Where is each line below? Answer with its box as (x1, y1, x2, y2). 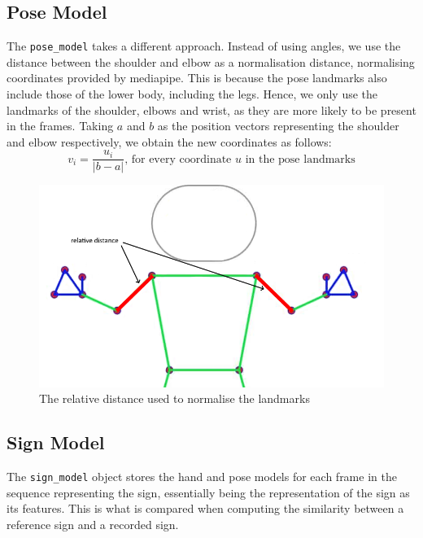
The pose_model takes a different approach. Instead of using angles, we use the (7, 37, 401, 55)
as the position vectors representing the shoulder (157, 117, 399, 134)
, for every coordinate (124, 153, 232, 165)
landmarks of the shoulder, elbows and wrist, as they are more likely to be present (7, 101, 416, 118)
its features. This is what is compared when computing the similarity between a (7, 500, 404, 517)
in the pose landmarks (245, 153, 355, 165)
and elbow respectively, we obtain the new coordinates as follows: (7, 133, 332, 150)
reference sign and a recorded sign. (7, 516, 179, 533)
